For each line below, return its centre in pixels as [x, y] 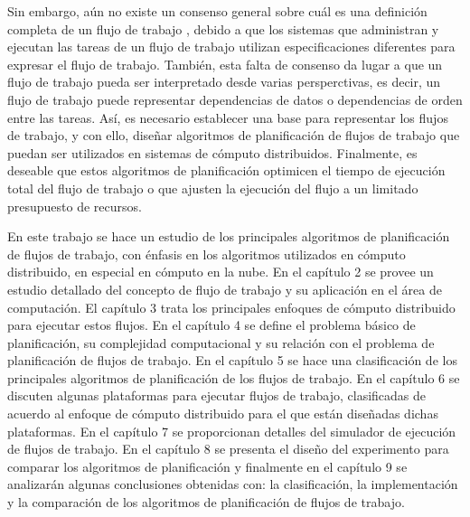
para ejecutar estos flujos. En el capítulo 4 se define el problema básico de [211, 325]
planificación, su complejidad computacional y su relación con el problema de [221, 342]
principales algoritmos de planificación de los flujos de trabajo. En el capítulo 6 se [234, 377]
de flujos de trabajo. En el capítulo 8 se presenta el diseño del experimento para [228, 449]
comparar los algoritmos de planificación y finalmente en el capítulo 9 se [207, 466]
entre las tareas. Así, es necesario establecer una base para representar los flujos [228, 117]
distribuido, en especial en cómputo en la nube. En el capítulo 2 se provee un [221, 272]
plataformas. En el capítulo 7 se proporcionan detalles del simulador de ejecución [232, 431]
